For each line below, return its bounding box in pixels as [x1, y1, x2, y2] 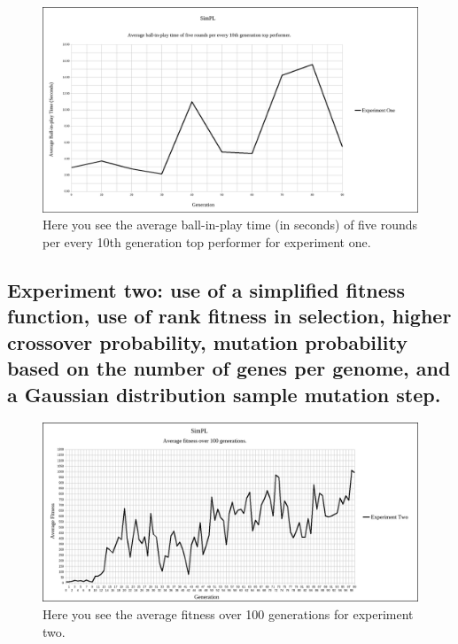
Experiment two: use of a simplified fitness [7, 276, 405, 304]
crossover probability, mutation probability [7, 328, 408, 355]
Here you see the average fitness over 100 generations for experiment [43, 605, 414, 624]
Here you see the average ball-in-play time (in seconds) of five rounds [43, 215, 418, 234]
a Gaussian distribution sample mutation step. [7, 380, 441, 407]
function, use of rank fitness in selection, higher [7, 302, 452, 330]
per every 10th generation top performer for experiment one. [43, 233, 371, 252]
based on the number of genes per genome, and [7, 354, 451, 382]
